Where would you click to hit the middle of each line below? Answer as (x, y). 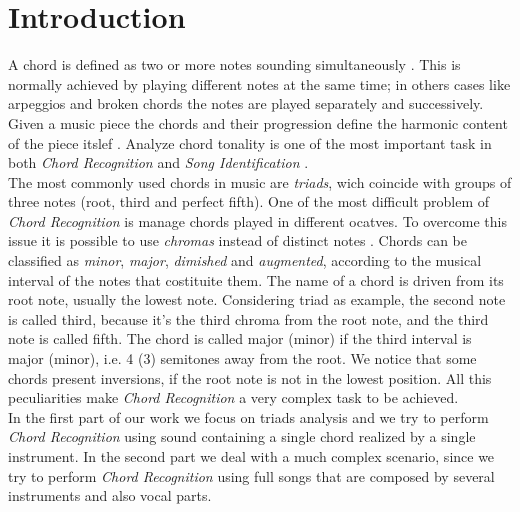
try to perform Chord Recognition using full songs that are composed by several (251, 475)
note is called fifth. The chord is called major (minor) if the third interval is (240, 338)
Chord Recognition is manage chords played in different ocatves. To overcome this (257, 220)
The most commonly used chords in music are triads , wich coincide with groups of (260, 181)
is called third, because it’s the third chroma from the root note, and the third (248, 318)
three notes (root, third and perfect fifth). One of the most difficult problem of (249, 201)
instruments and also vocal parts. (110, 495)
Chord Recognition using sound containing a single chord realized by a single (242, 436)
